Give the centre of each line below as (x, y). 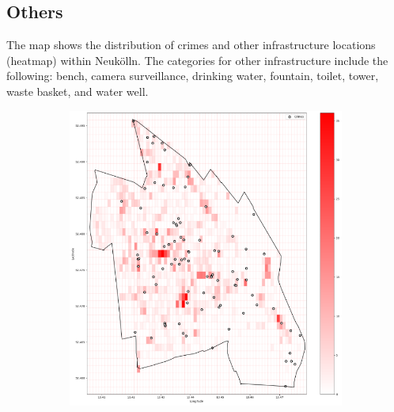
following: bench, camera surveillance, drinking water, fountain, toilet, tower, (193, 76)
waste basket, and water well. (78, 91)
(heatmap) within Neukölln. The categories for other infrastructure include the (197, 60)
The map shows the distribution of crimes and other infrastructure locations (191, 45)
